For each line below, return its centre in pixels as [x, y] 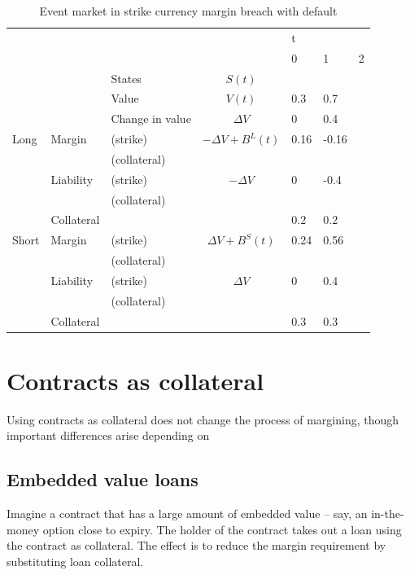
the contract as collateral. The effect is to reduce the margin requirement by [196, 545]
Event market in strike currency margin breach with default [188, 11]
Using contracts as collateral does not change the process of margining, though [203, 419]
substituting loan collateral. [75, 562]
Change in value [151, 119]
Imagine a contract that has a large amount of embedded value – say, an [187, 514]
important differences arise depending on [108, 435]
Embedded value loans [102, 479]
